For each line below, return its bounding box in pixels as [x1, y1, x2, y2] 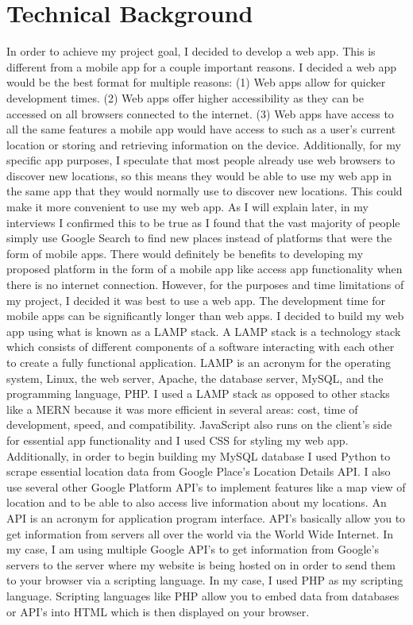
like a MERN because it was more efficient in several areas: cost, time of [6, 400, 358, 417]
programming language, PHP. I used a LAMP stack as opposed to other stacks [6, 385, 390, 402]
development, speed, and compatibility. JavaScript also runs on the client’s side [6, 416, 392, 433]
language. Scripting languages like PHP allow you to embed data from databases [6, 587, 399, 604]
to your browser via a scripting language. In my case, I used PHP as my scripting [6, 572, 403, 588]
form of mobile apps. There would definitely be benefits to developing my [6, 245, 364, 261]
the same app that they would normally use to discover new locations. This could [6, 183, 403, 199]
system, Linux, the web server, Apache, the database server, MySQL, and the [6, 369, 384, 386]
